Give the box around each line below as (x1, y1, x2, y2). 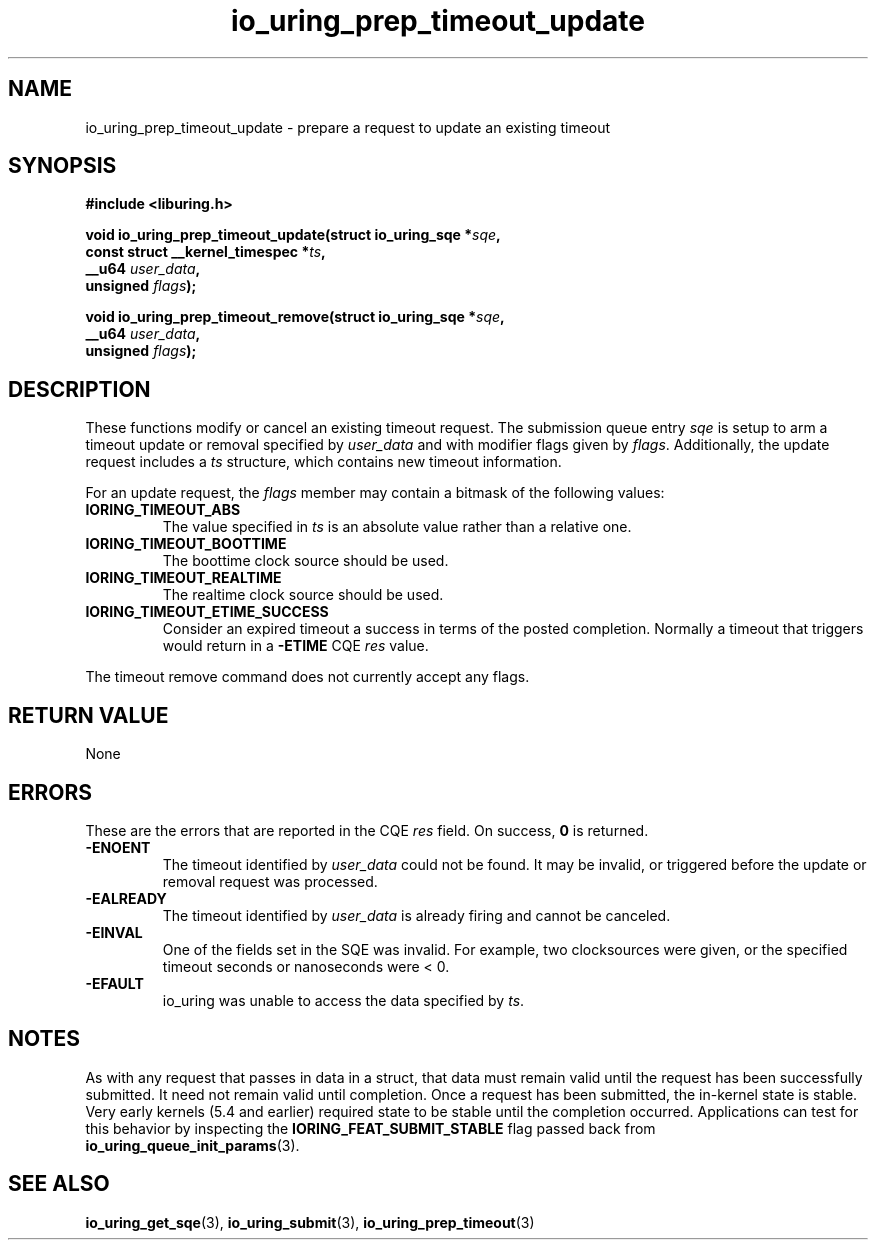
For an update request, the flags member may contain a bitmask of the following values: (85, 484, 665, 502)
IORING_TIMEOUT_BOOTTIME (85, 535, 287, 553)
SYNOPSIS (8, 153, 117, 179)
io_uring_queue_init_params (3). (85, 1136, 300, 1154)
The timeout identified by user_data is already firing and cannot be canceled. (162, 906, 671, 924)
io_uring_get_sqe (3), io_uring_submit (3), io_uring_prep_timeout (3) (85, 1213, 535, 1231)
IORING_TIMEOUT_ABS (85, 501, 241, 519)
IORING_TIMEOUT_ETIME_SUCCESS (85, 603, 329, 621)
